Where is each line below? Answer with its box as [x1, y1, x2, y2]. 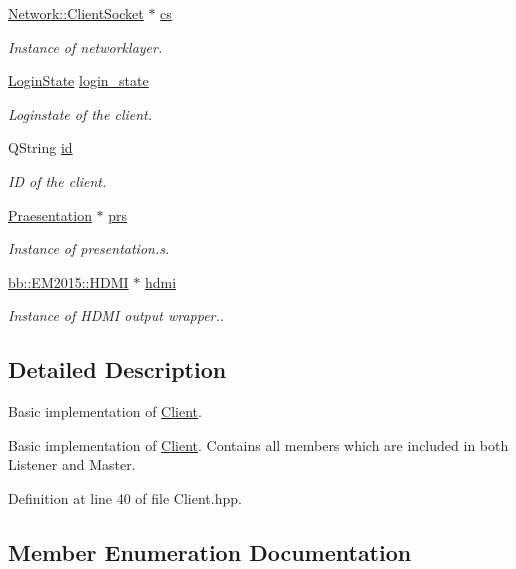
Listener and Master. [8, 454, 136, 475]
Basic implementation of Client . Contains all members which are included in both [8, 434, 509, 455]
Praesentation [8, 204, 92, 225]
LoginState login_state [8, 70, 149, 91]
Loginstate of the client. [8, 103, 153, 124]
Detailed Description [8, 354, 227, 385]
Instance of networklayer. [8, 36, 163, 57]
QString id [8, 137, 73, 158]
